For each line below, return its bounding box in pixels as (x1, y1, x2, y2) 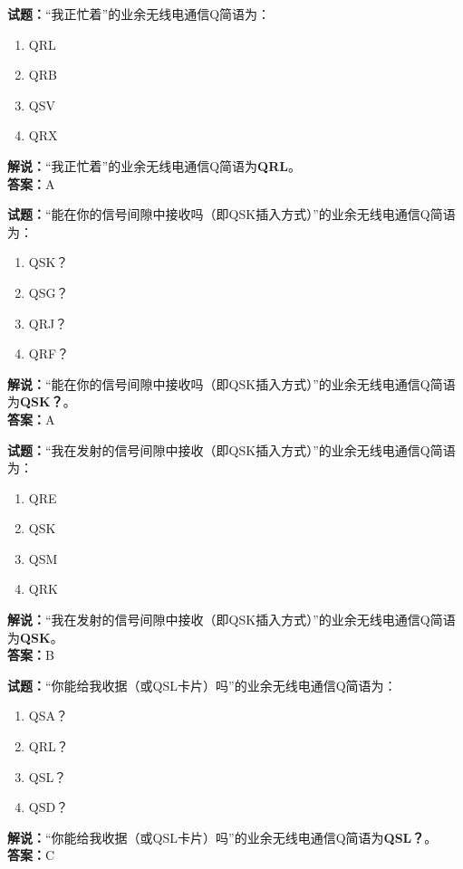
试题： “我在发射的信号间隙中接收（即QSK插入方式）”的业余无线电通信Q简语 (7, 440, 456, 459)
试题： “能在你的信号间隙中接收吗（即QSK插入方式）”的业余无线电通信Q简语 (7, 205, 456, 224)
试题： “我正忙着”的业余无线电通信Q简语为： (7, 5, 271, 23)
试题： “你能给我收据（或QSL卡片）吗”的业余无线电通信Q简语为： (7, 675, 397, 694)
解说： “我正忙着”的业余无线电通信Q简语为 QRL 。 (7, 156, 301, 175)
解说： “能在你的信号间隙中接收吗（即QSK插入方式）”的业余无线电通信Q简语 (7, 374, 456, 393)
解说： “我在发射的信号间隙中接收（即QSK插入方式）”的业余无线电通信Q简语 (7, 610, 456, 629)
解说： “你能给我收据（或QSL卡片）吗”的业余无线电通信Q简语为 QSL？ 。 (7, 827, 438, 846)
